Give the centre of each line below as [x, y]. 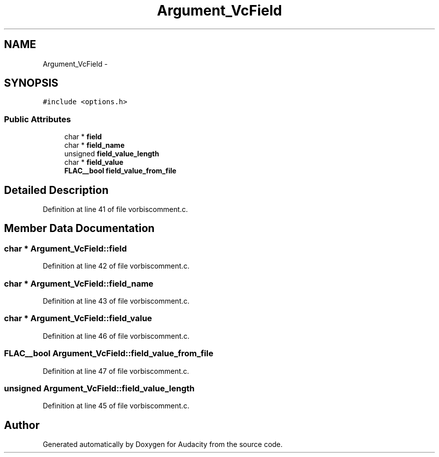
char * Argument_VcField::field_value [78, 318]
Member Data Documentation [79, 228]
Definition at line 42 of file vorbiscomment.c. [116, 266]
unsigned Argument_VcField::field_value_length [99, 388]
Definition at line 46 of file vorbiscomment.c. [116, 336]
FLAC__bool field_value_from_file [120, 171]
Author [22, 425]
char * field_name [94, 145]
